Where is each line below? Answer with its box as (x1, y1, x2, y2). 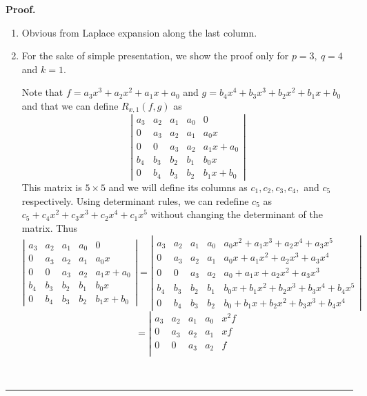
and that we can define (21, 98, 119, 112)
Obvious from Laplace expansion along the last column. (21, 25, 257, 39)
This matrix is (21, 180, 82, 195)
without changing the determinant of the (150, 207, 323, 221)
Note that (21, 85, 63, 99)
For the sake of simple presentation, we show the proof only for (21, 48, 289, 63)
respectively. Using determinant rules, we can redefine (21, 193, 249, 208)
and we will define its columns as (108, 180, 248, 195)
